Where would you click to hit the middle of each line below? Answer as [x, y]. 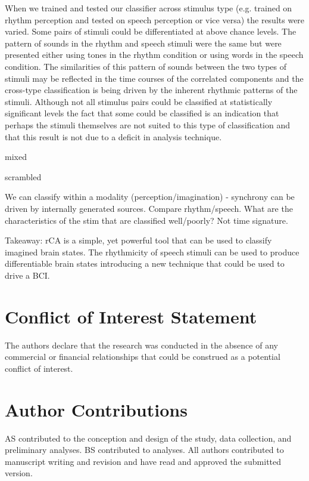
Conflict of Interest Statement [131, 316]
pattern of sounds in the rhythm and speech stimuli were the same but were [143, 43]
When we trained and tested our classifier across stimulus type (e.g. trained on [149, 8]
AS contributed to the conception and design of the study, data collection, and [148, 438]
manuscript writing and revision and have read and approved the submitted [143, 461]
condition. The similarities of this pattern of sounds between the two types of [146, 66]
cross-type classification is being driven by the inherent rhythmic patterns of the [151, 90]
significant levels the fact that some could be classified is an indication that [142, 113]
